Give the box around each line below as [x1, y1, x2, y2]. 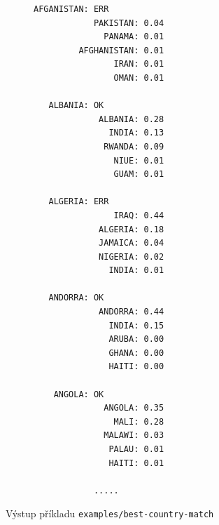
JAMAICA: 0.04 [99, 238, 164, 248]
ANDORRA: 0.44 [99, 307, 164, 317]
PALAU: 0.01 [108, 444, 164, 454]
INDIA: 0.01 [108, 265, 164, 276]
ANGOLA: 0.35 [104, 403, 164, 413]
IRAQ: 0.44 [113, 210, 164, 220]
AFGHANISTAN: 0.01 [78, 45, 164, 55]
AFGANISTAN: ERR [34, 4, 109, 14]
